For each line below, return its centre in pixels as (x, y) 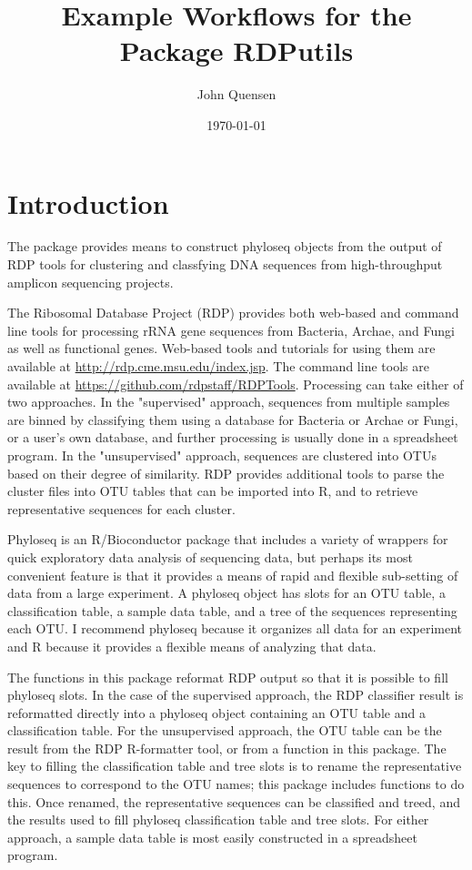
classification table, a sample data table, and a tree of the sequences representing (232, 610)
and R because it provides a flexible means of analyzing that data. (192, 646)
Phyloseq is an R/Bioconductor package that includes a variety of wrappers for (228, 539)
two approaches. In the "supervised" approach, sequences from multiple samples (229, 402)
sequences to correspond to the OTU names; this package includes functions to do (236, 784)
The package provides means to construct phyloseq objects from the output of (225, 246)
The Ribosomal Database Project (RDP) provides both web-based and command (233, 313)
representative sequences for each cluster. (121, 508)
